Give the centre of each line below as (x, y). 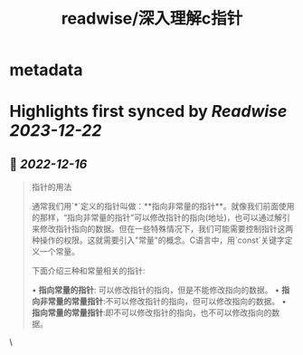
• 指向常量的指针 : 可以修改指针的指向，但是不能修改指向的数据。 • (156, 290)
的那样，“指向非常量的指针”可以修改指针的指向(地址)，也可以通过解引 (161, 217)
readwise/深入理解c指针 (152, 19)
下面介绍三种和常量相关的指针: (88, 271)
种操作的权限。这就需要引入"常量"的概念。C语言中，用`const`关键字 (158, 240)
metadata (46, 70)
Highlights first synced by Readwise (148, 112)
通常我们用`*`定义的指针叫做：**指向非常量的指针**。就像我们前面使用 (163, 206)
